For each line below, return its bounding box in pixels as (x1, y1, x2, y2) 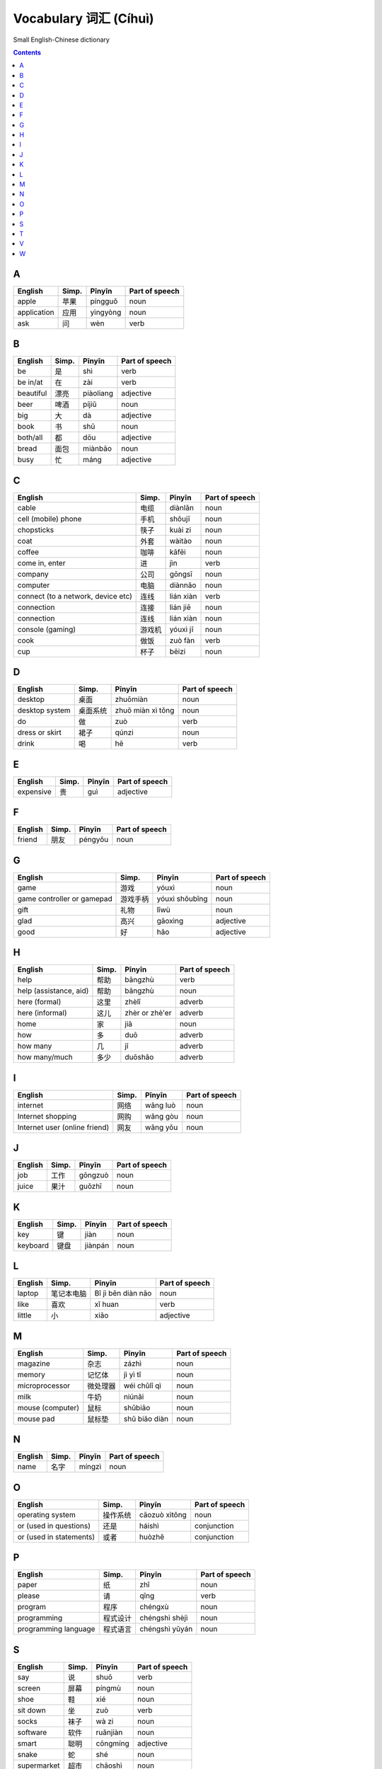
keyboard (17, 1240, 50, 1250)
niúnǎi (123, 1391, 144, 1401)
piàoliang (82, 388, 113, 398)
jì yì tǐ (123, 1369, 141, 1379)
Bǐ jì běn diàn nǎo (94, 1289, 152, 1298)
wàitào (169, 536, 192, 546)
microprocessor (17, 1381, 71, 1390)
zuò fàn (169, 635, 195, 645)
